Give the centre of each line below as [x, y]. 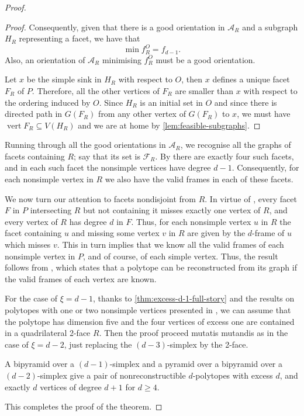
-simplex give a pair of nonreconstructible [111, 375]
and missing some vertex [115, 233]
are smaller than [204, 90]
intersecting [51, 210]
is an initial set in [171, 102]
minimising [122, 59]
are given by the [216, 233]
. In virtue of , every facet [251, 198]
